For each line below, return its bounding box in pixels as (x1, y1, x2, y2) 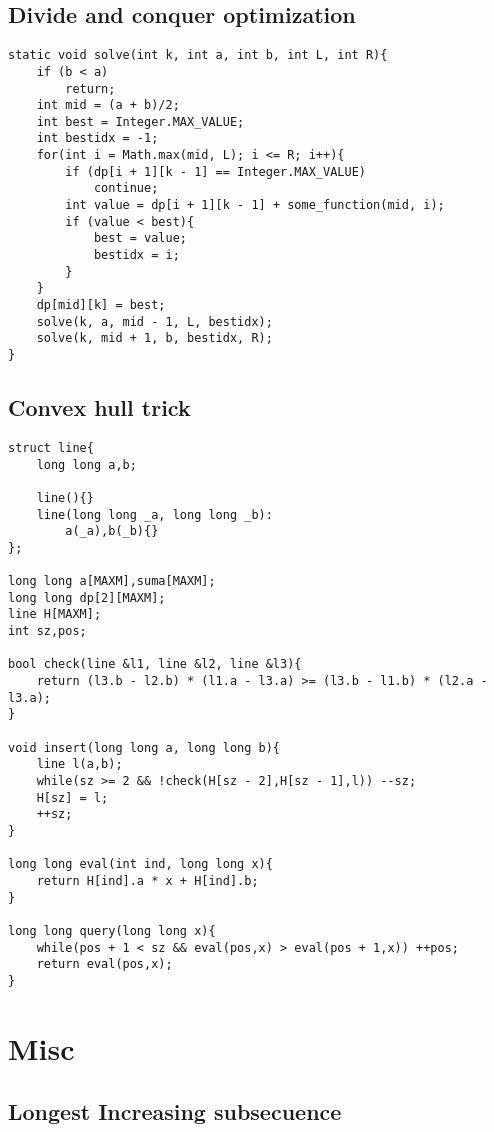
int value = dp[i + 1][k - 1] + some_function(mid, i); (65, 198, 445, 213)
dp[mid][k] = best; (36, 298, 166, 313)
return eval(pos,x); (36, 957, 173, 972)
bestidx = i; (93, 248, 180, 263)
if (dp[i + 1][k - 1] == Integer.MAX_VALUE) (65, 164, 366, 179)
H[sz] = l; (36, 790, 109, 805)
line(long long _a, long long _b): (36, 507, 273, 522)
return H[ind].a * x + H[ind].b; (36, 873, 259, 888)
